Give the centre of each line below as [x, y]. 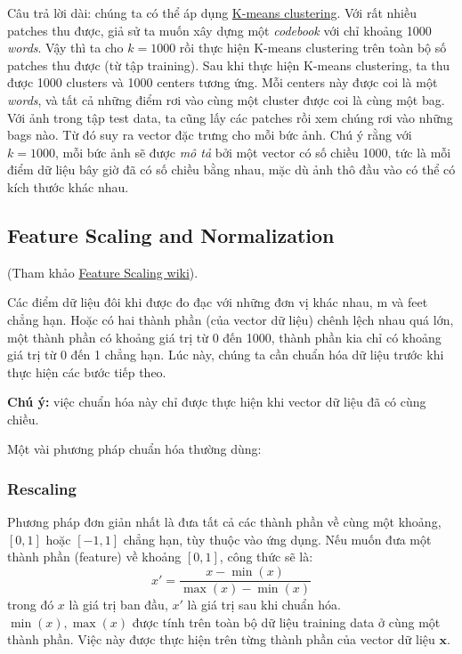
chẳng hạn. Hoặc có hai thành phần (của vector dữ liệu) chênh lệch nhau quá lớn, [231, 319]
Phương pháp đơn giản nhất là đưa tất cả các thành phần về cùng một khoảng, [224, 522]
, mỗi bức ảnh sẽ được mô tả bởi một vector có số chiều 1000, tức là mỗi [253, 152]
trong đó [31, 605]
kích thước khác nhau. [68, 186]
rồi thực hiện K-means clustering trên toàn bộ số [313, 48]
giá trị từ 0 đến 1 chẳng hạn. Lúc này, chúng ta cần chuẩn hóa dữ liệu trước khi [226, 355]
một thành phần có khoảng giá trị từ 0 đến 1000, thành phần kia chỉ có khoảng [224, 337]
